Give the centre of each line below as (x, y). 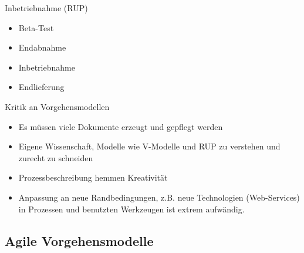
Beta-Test (36, 27)
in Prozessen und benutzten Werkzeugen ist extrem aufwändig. (131, 209)
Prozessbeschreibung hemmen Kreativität (93, 177)
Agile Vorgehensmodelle (79, 240)
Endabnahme (42, 47)
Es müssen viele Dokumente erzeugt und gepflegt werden (121, 126)
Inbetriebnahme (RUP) (46, 8)
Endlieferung (41, 87)
